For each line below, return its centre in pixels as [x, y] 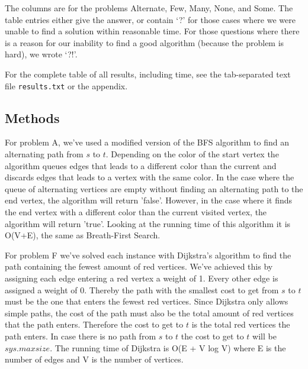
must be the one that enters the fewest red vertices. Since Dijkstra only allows [147, 301]
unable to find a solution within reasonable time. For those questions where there [152, 31]
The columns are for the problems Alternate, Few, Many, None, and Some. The [149, 8]
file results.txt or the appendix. [66, 85]
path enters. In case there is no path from [81, 336]
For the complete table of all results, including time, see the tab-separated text [148, 74]
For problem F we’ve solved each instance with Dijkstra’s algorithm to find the [148, 255]
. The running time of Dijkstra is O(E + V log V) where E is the [168, 347]
